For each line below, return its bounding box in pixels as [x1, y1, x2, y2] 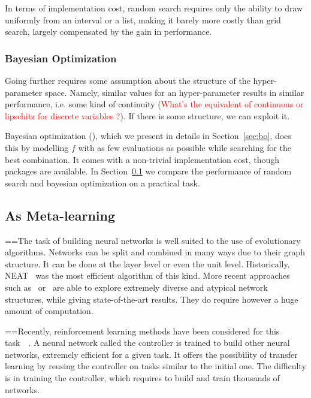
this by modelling [5, 141, 69, 153]
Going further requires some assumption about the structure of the [5, 74, 250, 86]
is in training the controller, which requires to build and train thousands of [5, 372, 280, 384]
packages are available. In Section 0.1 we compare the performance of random [5, 165, 292, 177]
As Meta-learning [5, 206, 116, 224]
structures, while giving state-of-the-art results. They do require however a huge [5, 293, 298, 305]
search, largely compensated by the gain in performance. [5, 25, 212, 38]
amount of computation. [5, 304, 93, 317]
